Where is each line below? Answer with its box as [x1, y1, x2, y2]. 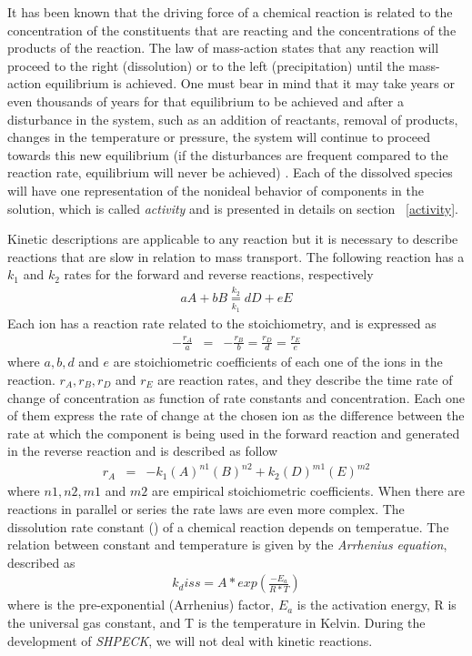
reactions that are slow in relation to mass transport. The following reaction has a [7, 247, 465, 266]
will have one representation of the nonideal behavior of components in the [7, 180, 425, 199]
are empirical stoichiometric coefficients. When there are [151, 481, 466, 500]
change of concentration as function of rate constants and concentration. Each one [7, 388, 465, 407]
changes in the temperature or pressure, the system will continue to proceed [7, 127, 430, 146]
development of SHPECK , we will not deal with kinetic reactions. [7, 631, 373, 650]
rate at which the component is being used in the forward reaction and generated [7, 423, 460, 442]
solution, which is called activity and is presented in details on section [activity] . [7, 198, 458, 217]
